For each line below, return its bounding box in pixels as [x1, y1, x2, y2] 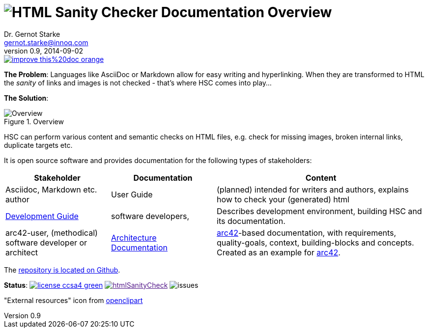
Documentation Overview [161, 4, 332, 21]
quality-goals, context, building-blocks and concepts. [217, 237, 414, 248]
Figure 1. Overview [4, 117, 64, 126]
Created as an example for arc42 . [217, 247, 341, 257]
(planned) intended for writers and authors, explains [217, 184, 409, 194]
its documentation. [217, 216, 285, 226]
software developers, [111, 211, 190, 221]
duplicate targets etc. [4, 140, 73, 149]
